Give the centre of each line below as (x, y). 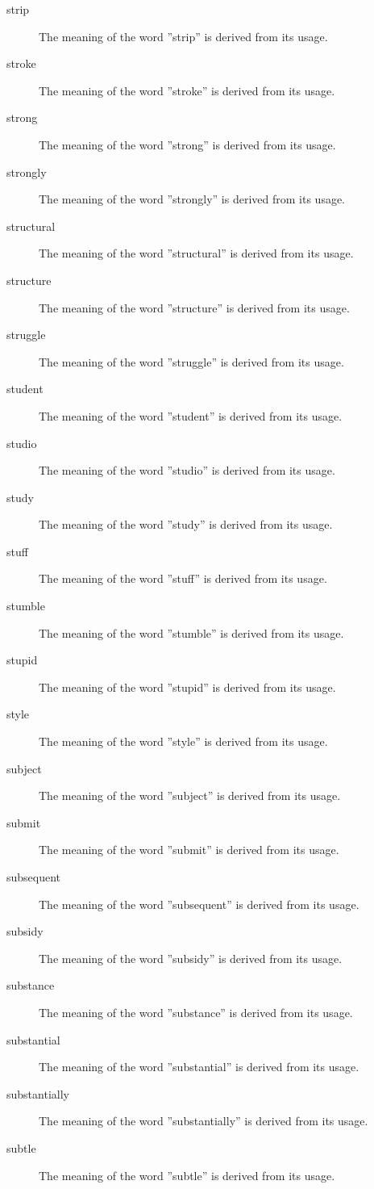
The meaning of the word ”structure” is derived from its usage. (194, 307)
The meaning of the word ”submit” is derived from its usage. (189, 850)
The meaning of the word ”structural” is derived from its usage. (196, 253)
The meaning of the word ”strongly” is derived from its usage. (192, 199)
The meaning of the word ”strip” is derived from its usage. (183, 36)
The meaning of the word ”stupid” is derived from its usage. (187, 687)
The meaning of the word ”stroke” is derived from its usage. (187, 90)
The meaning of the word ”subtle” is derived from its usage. (187, 1175)
